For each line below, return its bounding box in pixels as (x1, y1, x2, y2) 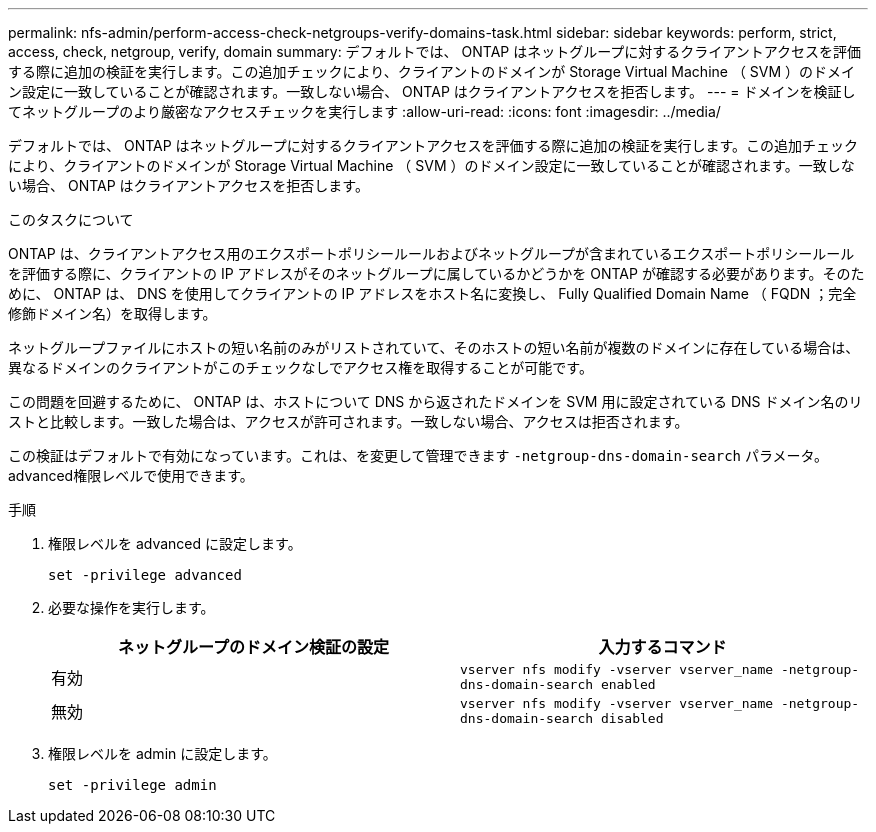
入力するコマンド (598, 637, 727, 657)
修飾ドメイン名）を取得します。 (8, 305, 217, 322)
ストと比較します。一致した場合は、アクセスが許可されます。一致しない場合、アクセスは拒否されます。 (8, 413, 689, 430)
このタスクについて (8, 211, 134, 228)
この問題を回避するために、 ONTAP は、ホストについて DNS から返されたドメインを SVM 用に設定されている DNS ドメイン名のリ (8, 393, 863, 410)
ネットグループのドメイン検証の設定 (117, 637, 390, 657)
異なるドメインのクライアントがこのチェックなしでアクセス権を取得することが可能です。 (8, 359, 593, 376)
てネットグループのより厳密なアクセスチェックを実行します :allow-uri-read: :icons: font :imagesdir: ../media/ (8, 103, 721, 120)
